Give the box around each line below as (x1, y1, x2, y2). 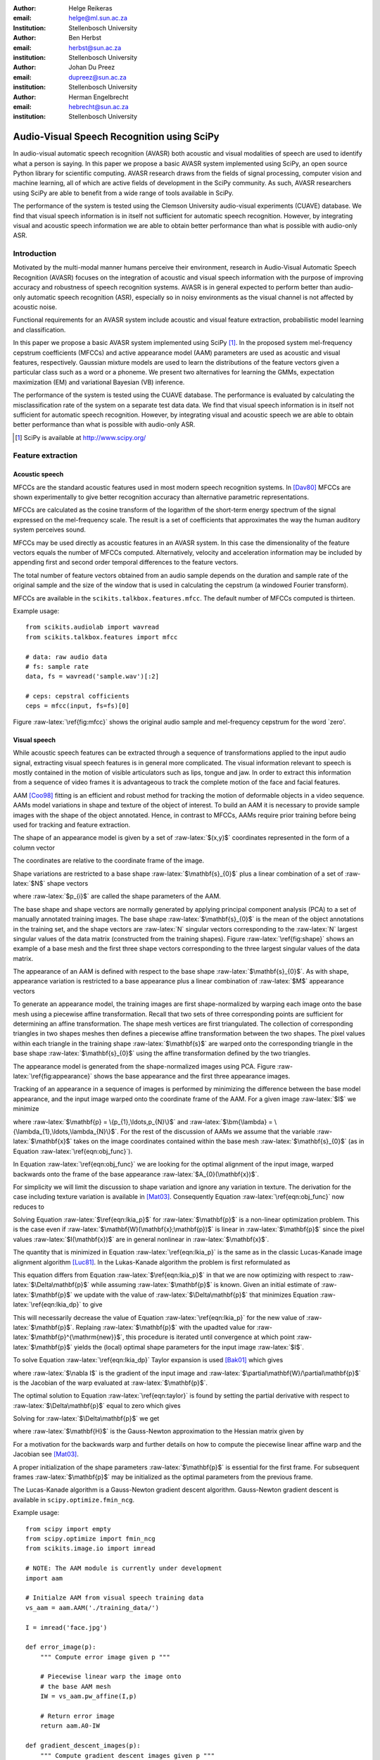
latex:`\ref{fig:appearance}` (13, 1071, 93, 1080)
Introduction (13, 249, 56, 258)
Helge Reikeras (68, 4, 113, 12)
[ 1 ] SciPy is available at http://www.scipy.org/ (15, 433, 146, 441)
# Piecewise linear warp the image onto (39, 1673, 182, 1680)
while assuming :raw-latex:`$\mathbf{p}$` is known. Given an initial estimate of (90, 1281, 320, 1289)
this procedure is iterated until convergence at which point (125, 1333, 296, 1341)
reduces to (13, 1202, 45, 1211)
